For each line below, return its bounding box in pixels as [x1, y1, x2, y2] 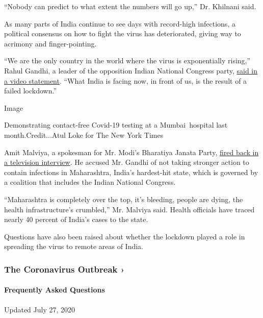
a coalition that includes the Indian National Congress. [4, 177, 176, 187]
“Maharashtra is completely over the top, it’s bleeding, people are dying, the [4, 193, 243, 204]
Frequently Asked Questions [4, 284, 105, 295]
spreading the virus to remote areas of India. [4, 241, 143, 252]
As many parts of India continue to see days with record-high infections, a [4, 18, 235, 29]
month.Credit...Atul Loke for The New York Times [4, 129, 164, 140]
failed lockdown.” [4, 85, 57, 96]
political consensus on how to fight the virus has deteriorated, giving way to [4, 28, 241, 39]
